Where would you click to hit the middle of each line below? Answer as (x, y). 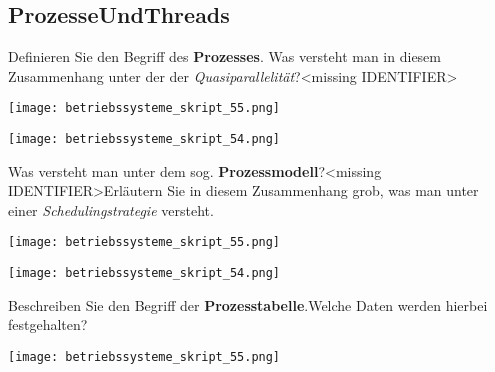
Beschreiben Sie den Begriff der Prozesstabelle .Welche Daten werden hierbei (248, 304)
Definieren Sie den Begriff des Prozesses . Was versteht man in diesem (224, 56)
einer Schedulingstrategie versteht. (111, 209)
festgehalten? (48, 324)
